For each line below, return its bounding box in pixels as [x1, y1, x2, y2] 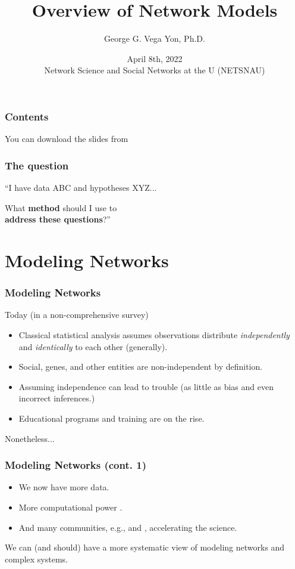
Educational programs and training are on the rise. [18, 412, 205, 424]
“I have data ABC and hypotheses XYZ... [5, 181, 157, 194]
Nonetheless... [5, 432, 55, 444]
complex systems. [5, 552, 68, 565]
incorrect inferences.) [18, 392, 95, 404]
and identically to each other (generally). [18, 340, 168, 352]
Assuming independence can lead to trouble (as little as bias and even [18, 380, 274, 392]
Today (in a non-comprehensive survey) [5, 308, 149, 321]
